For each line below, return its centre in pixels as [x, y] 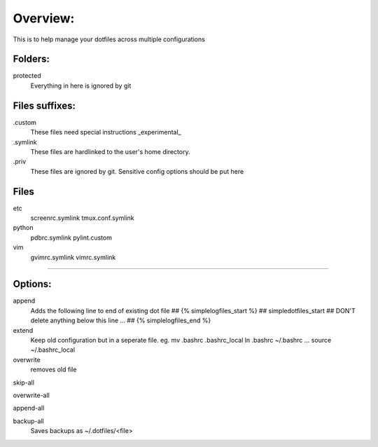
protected [27, 76]
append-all [29, 408]
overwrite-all [31, 395]
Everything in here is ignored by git [81, 85]
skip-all [24, 383]
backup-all [29, 421]
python [23, 228]
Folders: [31, 59]
